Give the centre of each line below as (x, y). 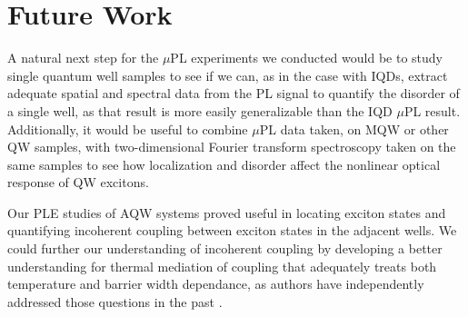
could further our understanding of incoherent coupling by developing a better (225, 248)
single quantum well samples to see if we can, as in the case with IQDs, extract (228, 75)
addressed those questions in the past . (115, 301)
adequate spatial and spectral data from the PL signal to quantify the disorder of (234, 93)
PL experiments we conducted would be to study (306, 58)
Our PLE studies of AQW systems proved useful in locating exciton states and (227, 212)
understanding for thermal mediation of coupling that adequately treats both (222, 266)
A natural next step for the (83, 58)
